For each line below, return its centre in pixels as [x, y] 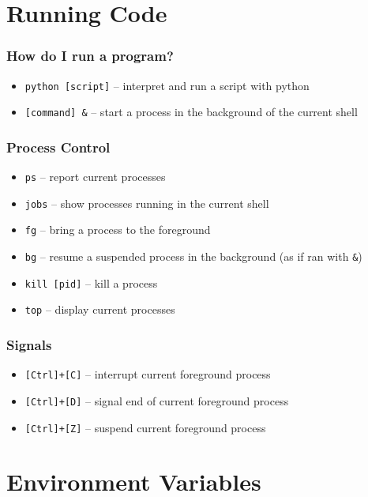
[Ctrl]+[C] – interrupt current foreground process [148, 374]
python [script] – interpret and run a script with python [167, 85]
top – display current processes [100, 309]
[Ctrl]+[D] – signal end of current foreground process [157, 400]
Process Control [58, 147]
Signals [29, 344]
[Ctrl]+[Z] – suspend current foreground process [145, 427]
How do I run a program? [90, 56]
